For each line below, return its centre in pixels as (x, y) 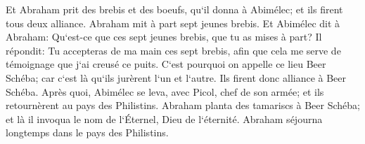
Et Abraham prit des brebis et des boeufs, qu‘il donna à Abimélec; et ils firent (174, 9)
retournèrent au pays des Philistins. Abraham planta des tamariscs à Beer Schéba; (183, 105)
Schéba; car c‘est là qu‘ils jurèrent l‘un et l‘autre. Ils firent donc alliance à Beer (176, 77)
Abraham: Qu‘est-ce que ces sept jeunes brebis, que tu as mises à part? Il (164, 37)
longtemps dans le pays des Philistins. (87, 132)
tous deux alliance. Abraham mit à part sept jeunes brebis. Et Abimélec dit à (173, 23)
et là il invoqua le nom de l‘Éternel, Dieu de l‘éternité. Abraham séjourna (164, 118)
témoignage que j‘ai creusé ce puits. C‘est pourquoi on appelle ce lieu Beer (166, 64)
